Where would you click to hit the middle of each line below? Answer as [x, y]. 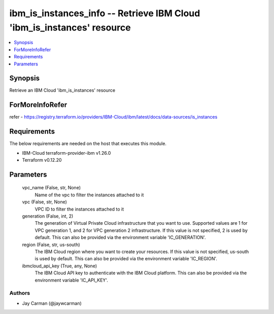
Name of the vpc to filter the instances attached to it [89, 195]
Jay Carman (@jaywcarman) [52, 303]
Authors [20, 293]
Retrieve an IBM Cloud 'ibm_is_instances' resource [62, 90]
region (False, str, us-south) [51, 245]
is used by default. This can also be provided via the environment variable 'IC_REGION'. [126, 259]
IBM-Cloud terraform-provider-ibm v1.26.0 [66, 153]
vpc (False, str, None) [44, 202]
